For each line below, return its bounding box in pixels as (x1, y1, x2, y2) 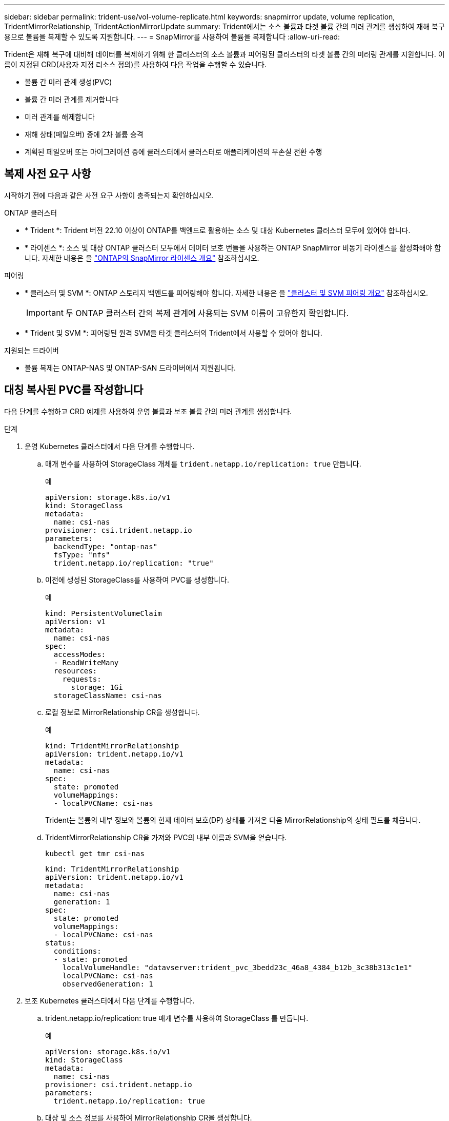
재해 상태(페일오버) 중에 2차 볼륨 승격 (25, 130, 144, 139)
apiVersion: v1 (45, 617, 106, 626)
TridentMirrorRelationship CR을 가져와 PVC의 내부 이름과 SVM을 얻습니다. (45, 833, 287, 842)
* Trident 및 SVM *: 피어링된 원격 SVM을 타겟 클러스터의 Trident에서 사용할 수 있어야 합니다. (25, 328, 322, 337)
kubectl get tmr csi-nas (45, 849, 145, 858)
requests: (62, 674, 101, 683)
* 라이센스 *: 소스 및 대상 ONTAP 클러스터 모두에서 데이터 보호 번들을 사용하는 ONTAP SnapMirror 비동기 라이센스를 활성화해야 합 (25, 243, 441, 252)
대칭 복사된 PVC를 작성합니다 (4, 383, 144, 397)
